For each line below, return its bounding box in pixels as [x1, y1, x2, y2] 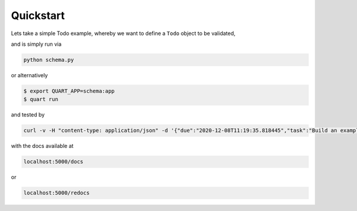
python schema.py [23, 56, 74, 63]
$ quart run [23, 96, 59, 103]
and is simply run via [11, 40, 62, 48]
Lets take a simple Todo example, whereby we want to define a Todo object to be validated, [11, 30, 236, 37]
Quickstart [11, 9, 65, 22]
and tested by [11, 111, 45, 118]
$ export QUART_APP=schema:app [23, 87, 115, 95]
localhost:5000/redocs [23, 190, 90, 196]
